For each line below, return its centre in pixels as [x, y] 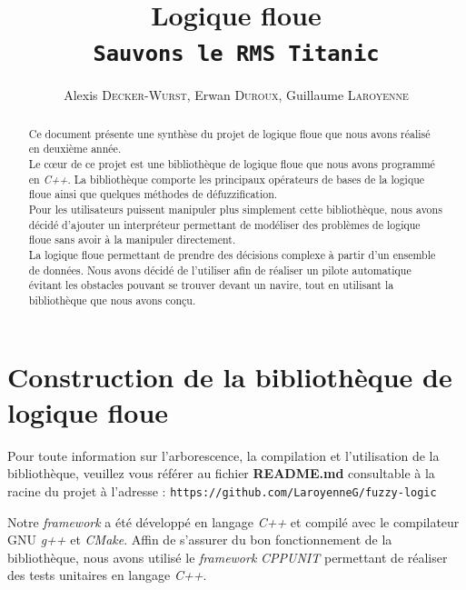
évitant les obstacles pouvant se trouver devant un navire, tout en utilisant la [211, 285]
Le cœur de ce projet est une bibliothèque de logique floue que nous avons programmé [232, 164]
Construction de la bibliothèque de [230, 376]
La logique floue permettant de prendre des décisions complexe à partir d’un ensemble [232, 255]
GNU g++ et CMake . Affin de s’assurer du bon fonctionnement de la [200, 540]
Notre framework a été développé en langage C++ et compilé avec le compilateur [233, 521]
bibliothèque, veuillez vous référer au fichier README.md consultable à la [221, 473]
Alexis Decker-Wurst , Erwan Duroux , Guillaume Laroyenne [236, 95]
